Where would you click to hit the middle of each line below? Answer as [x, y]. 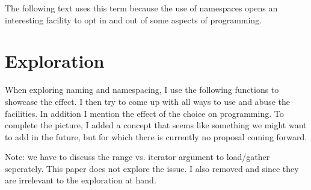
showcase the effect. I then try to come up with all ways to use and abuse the [147, 101]
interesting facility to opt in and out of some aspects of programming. [134, 19]
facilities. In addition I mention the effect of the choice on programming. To [144, 113]
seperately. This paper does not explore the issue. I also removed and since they [152, 168]
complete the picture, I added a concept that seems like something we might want [156, 125]
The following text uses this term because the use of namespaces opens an [141, 8]
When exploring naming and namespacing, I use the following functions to [142, 90]
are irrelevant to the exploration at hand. [81, 180]
